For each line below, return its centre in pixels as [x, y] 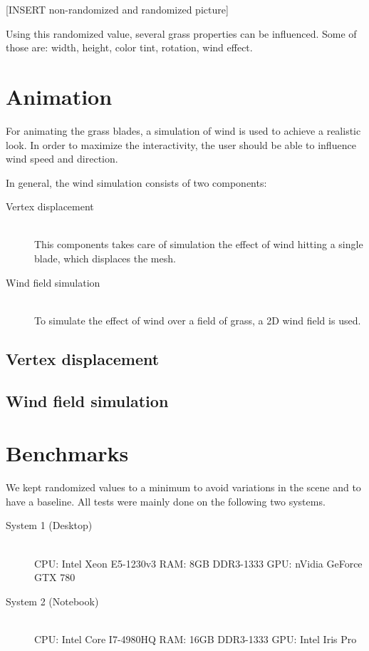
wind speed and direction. [62, 159]
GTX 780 [55, 577]
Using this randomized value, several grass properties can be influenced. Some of [181, 33]
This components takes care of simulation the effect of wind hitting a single [199, 244]
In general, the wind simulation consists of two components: [136, 182]
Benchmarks [67, 453]
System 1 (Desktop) [49, 525]
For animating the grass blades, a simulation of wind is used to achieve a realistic [183, 130]
